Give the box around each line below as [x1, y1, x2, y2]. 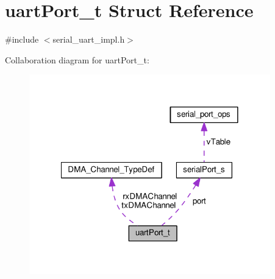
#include [5, 33, 39, 46]
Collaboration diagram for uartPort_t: [5, 53, 149, 66]
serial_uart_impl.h [52, 33, 125, 46]
